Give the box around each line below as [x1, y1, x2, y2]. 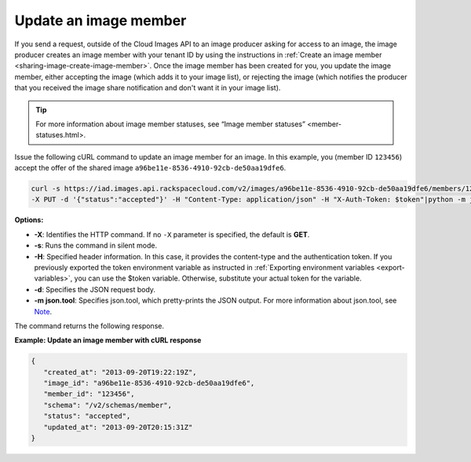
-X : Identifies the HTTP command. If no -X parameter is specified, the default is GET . [34, 229, 310, 239]
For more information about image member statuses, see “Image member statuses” [35, 119, 306, 129]
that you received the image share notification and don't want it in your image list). [14, 83, 281, 93]
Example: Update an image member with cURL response [14, 335, 202, 345]
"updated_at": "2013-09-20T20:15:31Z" [43, 423, 193, 431]
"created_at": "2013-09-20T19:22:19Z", [43, 368, 197, 376]
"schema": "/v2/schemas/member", [43, 401, 173, 409]
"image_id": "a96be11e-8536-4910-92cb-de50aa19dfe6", [43, 379, 255, 388]
